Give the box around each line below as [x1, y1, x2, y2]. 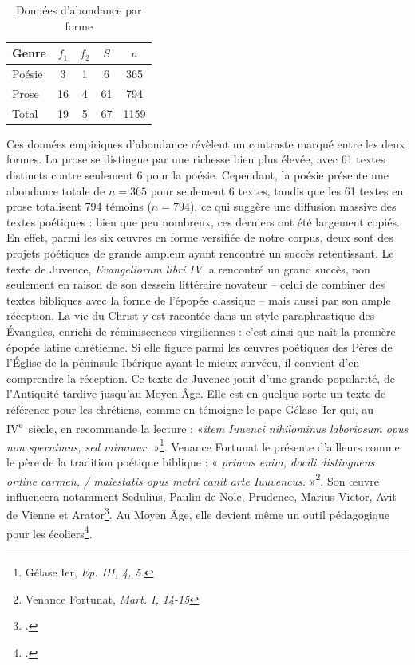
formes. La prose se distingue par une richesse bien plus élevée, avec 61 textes [6, 151, 385, 167]
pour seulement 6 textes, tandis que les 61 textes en [150, 182, 404, 199]
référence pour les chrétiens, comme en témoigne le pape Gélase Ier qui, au [6, 400, 374, 417]
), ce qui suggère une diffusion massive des [189, 198, 397, 214]
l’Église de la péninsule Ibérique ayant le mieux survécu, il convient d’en [6, 354, 360, 371]
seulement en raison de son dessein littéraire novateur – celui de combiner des [6, 276, 385, 293]
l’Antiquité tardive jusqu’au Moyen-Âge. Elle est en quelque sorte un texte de [6, 385, 386, 402]
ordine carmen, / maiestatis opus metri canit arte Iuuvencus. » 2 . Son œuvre [6, 470, 379, 489]
